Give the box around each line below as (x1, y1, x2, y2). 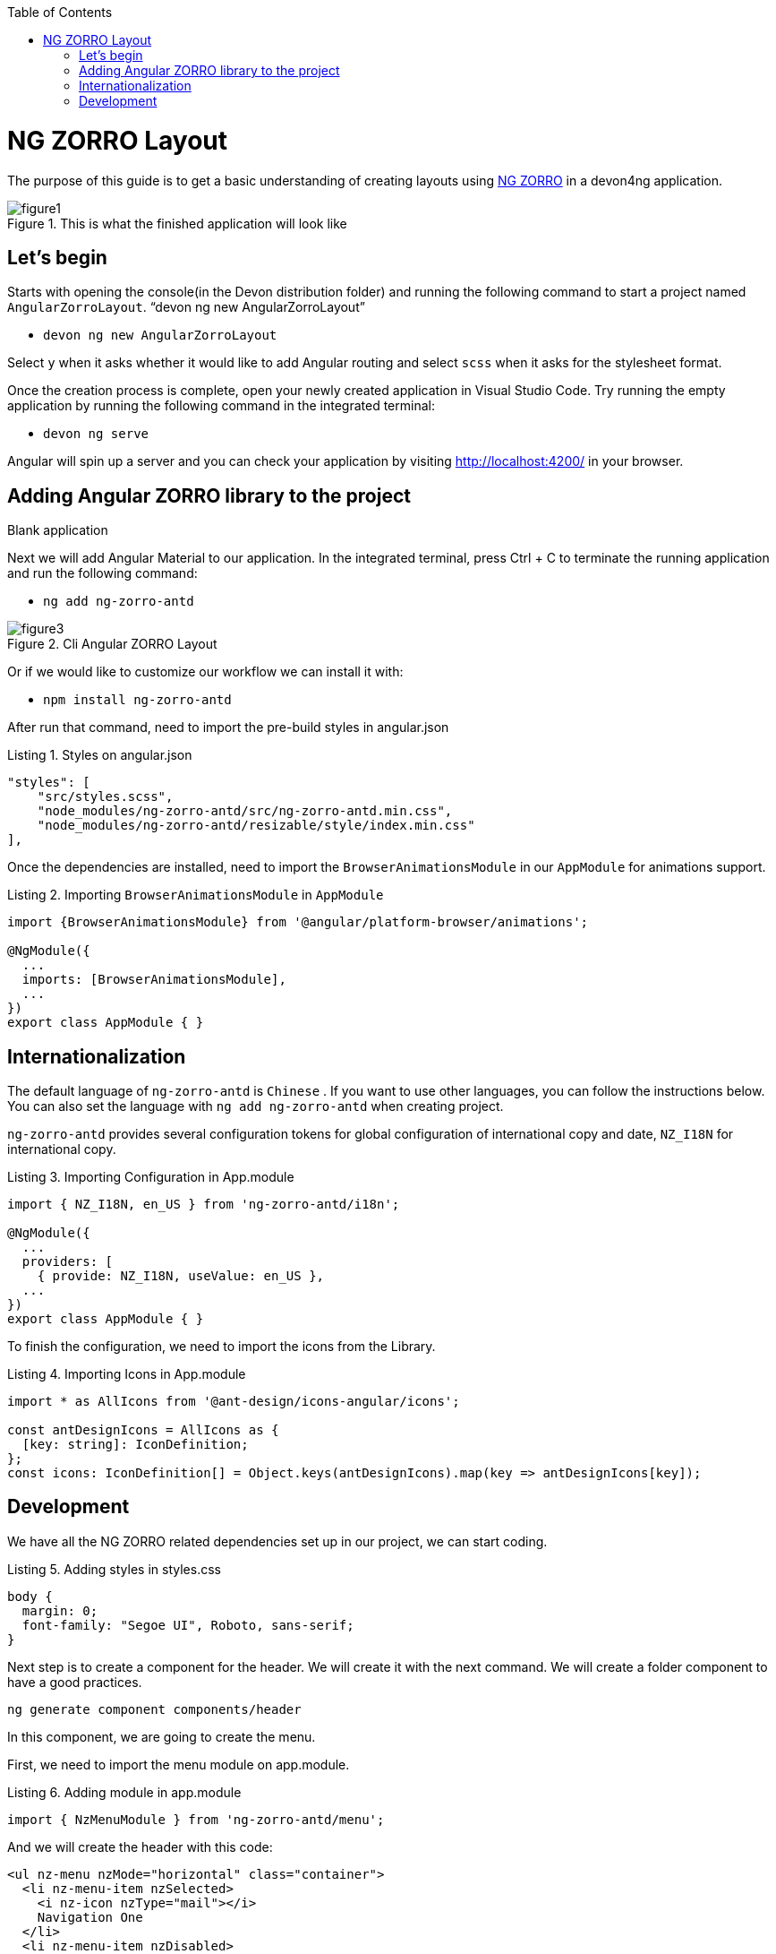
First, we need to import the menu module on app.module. (7, 1756, 350, 1772)
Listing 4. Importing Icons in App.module (7, 1366, 246, 1382)
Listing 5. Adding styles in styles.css (7, 1561, 221, 1577)
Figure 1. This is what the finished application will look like (7, 215, 347, 231)
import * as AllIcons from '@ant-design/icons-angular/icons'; (7, 1394, 460, 1409)
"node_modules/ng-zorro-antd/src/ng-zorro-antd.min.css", (37, 804, 453, 819)
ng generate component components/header (7, 1701, 302, 1717)
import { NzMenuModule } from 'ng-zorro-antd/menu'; (7, 1812, 385, 1827)
